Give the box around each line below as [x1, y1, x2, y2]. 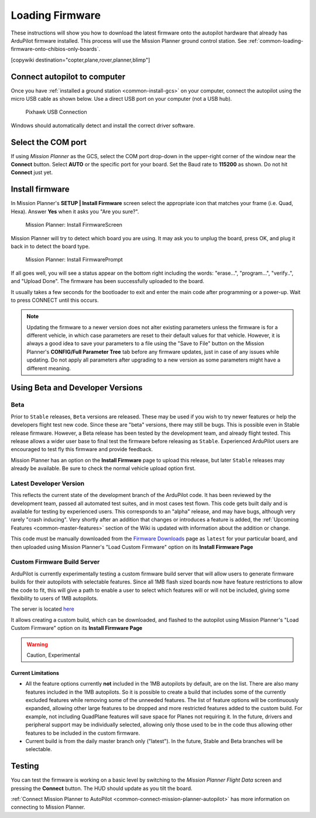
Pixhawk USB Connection [25, 108, 87, 115]
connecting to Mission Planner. [11, 803, 85, 811]
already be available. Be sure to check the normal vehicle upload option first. [11, 465, 196, 472]
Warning [26, 640, 48, 647]
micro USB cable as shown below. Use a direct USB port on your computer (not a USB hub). [11, 96, 232, 103]
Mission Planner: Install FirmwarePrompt [25, 256, 123, 263]
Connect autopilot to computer [11, 71, 126, 81]
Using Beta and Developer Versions [11, 383, 143, 393]
